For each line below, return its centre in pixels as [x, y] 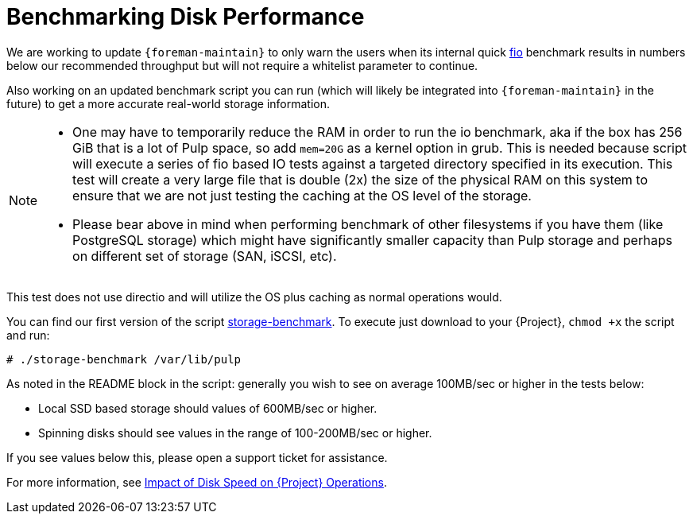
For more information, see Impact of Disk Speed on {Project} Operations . [197, 482]
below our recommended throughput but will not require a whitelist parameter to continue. [242, 65]
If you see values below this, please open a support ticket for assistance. [197, 457]
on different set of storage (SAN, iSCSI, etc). [205, 256]
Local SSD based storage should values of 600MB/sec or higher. [208, 408]
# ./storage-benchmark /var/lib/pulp [124, 359]
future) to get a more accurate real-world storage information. [168, 103]
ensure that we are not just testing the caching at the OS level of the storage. [302, 195]
